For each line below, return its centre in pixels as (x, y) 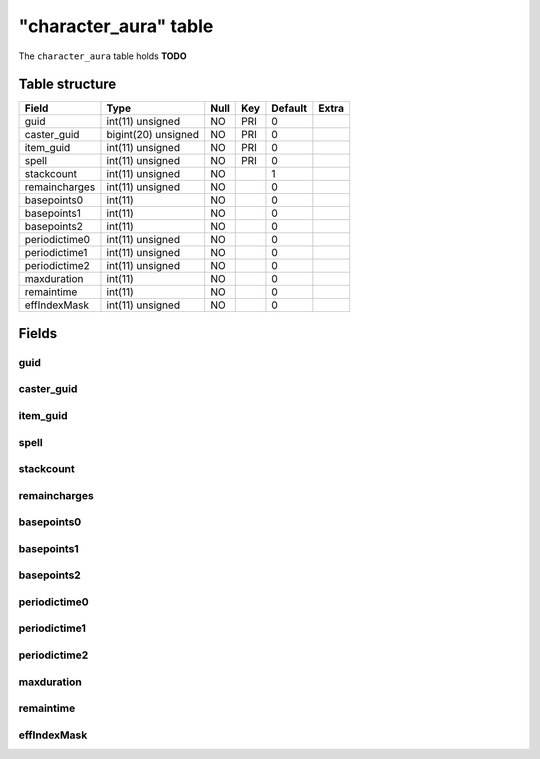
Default (289, 108)
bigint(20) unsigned (153, 135)
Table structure (67, 84)
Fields (38, 333)
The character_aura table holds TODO (102, 56)
